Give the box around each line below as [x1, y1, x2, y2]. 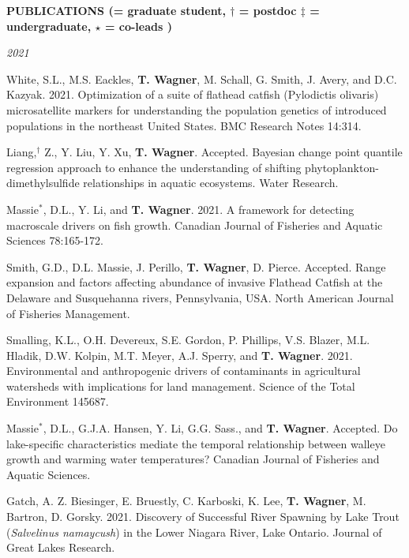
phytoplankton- [305, 159, 379, 175]
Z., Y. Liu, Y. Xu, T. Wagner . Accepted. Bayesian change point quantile [44, 144, 403, 160]
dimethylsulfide [6, 174, 80, 191]
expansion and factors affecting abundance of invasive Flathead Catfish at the [6, 274, 383, 290]
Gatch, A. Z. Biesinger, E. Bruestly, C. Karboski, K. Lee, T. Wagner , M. [6, 492, 366, 509]
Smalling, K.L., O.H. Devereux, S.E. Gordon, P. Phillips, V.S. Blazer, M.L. [6, 331, 370, 348]
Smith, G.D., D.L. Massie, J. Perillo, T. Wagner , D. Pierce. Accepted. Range [6, 258, 386, 275]
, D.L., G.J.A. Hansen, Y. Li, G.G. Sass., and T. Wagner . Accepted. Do [43, 420, 398, 436]
